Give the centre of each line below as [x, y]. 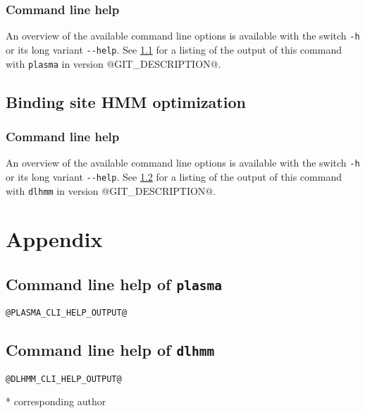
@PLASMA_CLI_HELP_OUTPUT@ [66, 313]
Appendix [54, 239]
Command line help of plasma [114, 283]
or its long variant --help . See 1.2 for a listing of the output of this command [174, 176]
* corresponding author [56, 401]
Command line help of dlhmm [110, 350]
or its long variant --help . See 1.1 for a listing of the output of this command [174, 49]
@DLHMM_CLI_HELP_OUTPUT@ [64, 379]
